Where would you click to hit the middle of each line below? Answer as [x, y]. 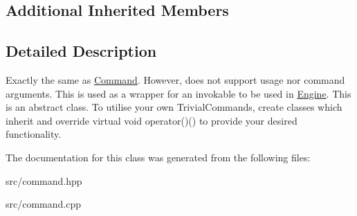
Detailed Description [81, 51]
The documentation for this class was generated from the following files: [158, 157]
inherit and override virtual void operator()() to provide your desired [152, 120]
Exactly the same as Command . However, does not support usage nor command [175, 79]
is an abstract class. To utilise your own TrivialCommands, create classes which [174, 107]
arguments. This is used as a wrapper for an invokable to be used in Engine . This [178, 93]
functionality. [34, 134]
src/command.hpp [44, 180]
